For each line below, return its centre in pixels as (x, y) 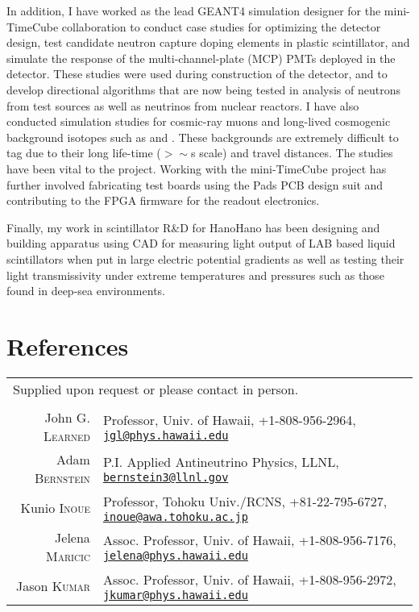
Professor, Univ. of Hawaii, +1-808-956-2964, (229, 420)
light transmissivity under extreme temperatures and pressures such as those (195, 275)
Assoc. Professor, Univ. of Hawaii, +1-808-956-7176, (249, 540)
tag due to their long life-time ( (84, 153)
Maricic (68, 556)
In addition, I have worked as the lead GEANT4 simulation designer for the (194, 10)
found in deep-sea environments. (86, 291)
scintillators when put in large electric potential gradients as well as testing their (205, 258)
